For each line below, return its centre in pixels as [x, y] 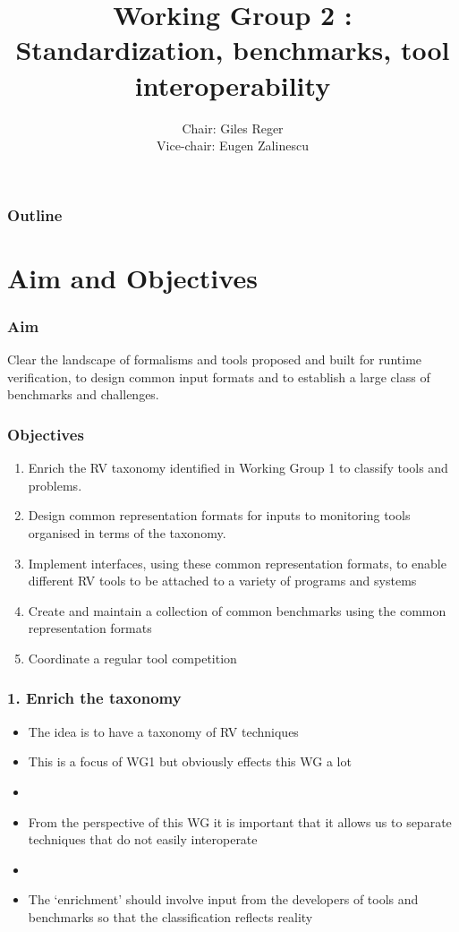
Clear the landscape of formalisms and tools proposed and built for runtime [215, 359]
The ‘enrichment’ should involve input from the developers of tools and [223, 899]
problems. [55, 485]
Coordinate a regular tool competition [132, 658]
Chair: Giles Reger [233, 128]
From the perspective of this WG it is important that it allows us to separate [240, 821]
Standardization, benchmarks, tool [233, 50]
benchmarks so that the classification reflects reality [170, 916]
